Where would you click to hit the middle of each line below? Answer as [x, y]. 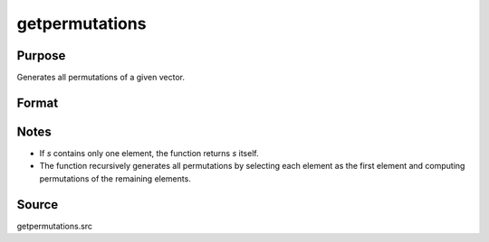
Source [38, 205]
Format [38, 102]
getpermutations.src [55, 226]
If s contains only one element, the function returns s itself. [149, 153]
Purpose [41, 56]
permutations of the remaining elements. [115, 178]
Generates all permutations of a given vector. [101, 78]
